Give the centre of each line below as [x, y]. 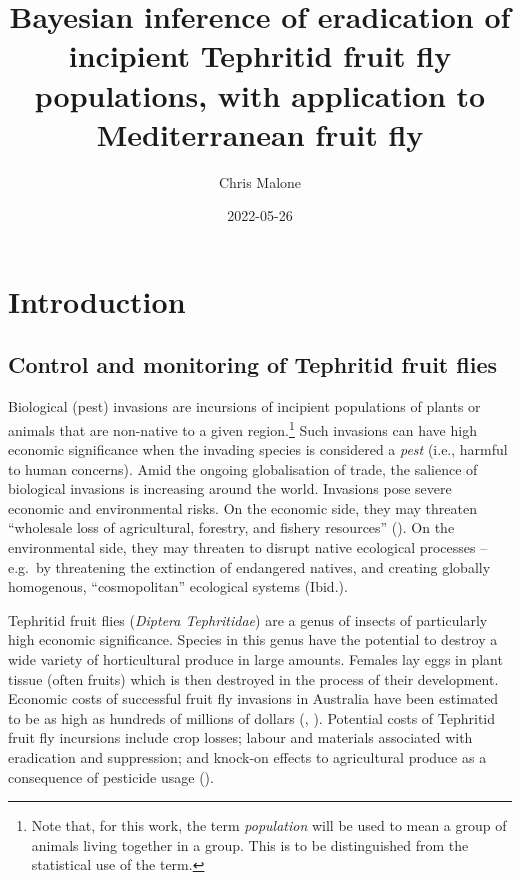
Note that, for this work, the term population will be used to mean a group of [269, 825]
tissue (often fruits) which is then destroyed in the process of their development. [253, 678]
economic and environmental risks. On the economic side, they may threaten [242, 507]
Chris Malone [260, 181]
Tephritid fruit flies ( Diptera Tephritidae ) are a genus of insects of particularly [248, 619]
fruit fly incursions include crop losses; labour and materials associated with [240, 737]
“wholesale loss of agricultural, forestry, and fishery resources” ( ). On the [231, 527]
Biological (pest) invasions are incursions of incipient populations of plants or [244, 406]
